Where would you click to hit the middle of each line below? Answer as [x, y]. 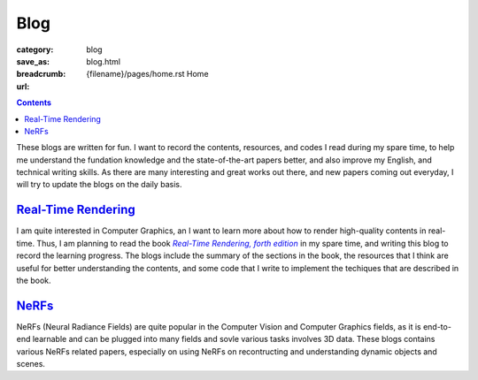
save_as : [33, 61]
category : [35, 49]
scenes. [31, 364]
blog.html [104, 61]
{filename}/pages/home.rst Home [147, 74]
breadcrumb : [41, 74]
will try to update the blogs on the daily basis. [99, 185]
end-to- [437, 326]
